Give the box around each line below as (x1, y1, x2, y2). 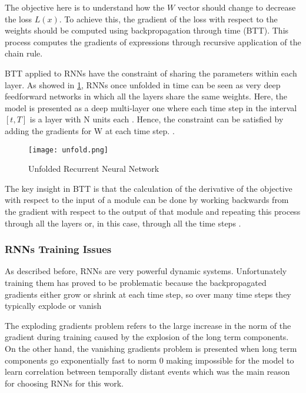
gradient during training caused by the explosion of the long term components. (5, 331, 289, 343)
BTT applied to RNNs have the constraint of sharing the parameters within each (5, 66, 297, 79)
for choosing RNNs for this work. (5, 377, 124, 389)
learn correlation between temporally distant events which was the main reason (5, 365, 290, 378)
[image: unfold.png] (28, 145, 109, 154)
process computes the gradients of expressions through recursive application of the (5, 35, 301, 48)
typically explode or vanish (5, 299, 102, 312)
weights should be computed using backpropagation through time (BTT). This (5, 24, 289, 36)
